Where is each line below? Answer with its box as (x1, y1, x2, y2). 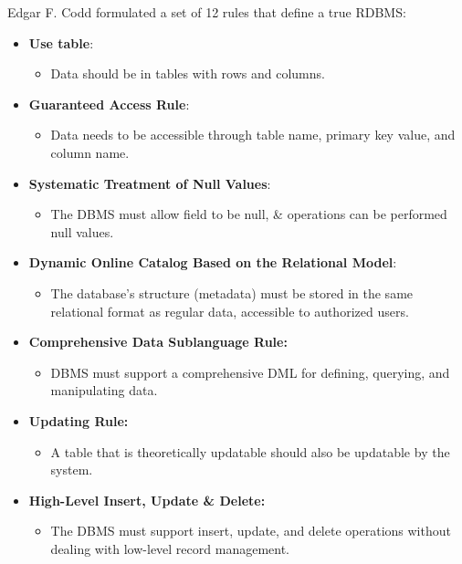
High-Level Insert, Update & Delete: (28, 490, 266, 509)
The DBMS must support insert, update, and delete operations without (50, 521, 451, 540)
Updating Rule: (28, 411, 129, 430)
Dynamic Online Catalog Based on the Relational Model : (28, 253, 397, 272)
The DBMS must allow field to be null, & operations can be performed (50, 204, 447, 224)
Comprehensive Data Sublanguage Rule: (28, 332, 288, 351)
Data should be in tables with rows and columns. (50, 64, 325, 83)
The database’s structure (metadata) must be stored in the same (50, 283, 414, 302)
